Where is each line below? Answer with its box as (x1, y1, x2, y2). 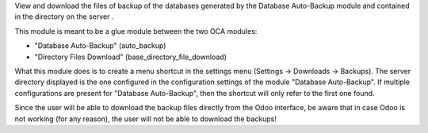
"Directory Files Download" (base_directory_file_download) (34, 52, 227, 61)
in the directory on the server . (14, 12, 114, 21)
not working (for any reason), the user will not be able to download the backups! (14, 114, 277, 124)
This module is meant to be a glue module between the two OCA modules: (14, 26, 258, 35)
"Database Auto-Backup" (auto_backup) (34, 41, 166, 50)
